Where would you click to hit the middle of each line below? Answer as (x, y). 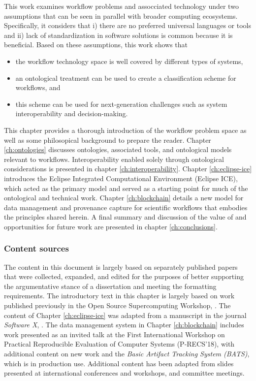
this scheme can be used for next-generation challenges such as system (121, 104)
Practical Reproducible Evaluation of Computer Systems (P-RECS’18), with (119, 344)
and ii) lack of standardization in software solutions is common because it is (118, 35)
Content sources (36, 248)
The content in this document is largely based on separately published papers (121, 267)
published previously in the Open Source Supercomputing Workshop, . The (117, 305)
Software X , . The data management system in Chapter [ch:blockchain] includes (124, 325)
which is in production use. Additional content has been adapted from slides (119, 363)
